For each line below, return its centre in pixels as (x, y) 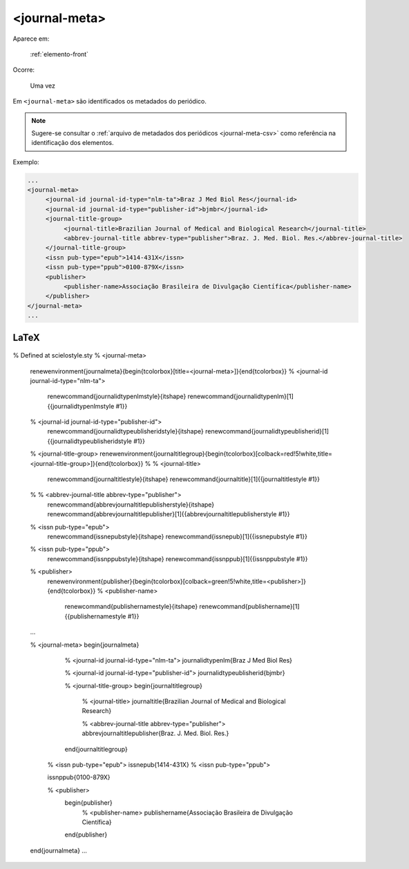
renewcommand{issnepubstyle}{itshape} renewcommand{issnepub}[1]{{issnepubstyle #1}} (177, 536)
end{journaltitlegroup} (96, 749)
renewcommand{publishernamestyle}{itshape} (131, 607)
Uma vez (42, 86)
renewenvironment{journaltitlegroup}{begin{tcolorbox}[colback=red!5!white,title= (216, 454)
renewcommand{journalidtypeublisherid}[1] (267, 431)
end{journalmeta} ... (59, 850)
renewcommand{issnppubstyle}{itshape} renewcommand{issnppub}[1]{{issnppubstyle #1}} (178, 558)
